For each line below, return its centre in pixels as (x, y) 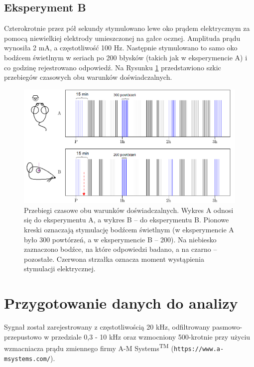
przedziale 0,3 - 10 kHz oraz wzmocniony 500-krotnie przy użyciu (151, 336)
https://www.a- (199, 349)
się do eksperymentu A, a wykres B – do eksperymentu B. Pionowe (127, 220)
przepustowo (23, 336)
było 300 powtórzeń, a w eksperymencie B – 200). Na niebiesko (120, 239)
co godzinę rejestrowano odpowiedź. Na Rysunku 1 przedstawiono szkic (113, 67)
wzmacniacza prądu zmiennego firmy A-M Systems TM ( (89, 347)
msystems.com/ (27, 359)
